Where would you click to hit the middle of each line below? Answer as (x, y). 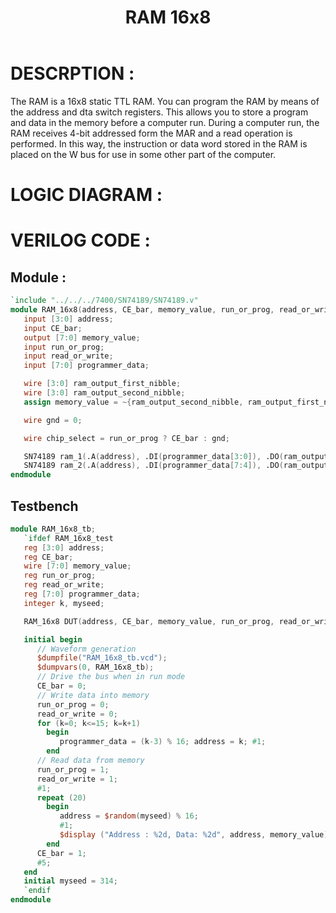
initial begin (53, 639)
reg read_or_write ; (64, 585)
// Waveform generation (86, 649)
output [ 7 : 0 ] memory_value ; (82, 337)
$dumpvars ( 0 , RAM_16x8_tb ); (95, 667)
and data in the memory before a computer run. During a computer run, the (165, 122)
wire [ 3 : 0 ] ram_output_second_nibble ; (104, 393)
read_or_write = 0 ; (77, 714)
